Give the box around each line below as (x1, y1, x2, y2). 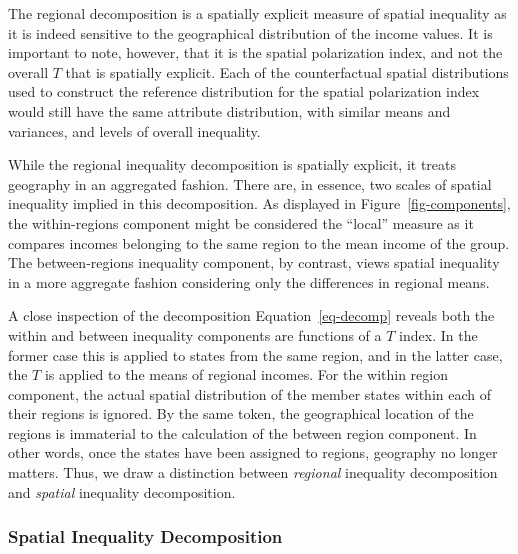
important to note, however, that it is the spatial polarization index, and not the (8, 42, 503, 63)
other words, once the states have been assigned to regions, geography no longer (8, 442, 498, 463)
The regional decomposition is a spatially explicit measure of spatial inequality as (8, 3, 507, 23)
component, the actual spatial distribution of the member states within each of (8, 383, 491, 404)
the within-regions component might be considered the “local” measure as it (8, 212, 474, 233)
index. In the (399, 324, 478, 345)
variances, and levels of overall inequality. (8, 120, 261, 141)
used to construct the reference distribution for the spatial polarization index (8, 81, 480, 102)
